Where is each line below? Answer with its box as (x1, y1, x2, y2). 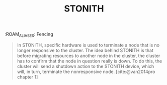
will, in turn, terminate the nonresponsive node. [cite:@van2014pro (17, 68, 155, 74)
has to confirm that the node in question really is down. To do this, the (17, 58, 162, 64)
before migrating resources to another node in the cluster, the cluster (17, 52, 160, 58)
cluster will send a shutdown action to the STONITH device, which (17, 63, 154, 69)
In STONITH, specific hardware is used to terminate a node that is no (17, 42, 159, 48)
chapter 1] (17, 73, 38, 80)
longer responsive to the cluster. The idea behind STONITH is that (17, 47, 154, 53)
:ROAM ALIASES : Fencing (5, 31, 53, 38)
